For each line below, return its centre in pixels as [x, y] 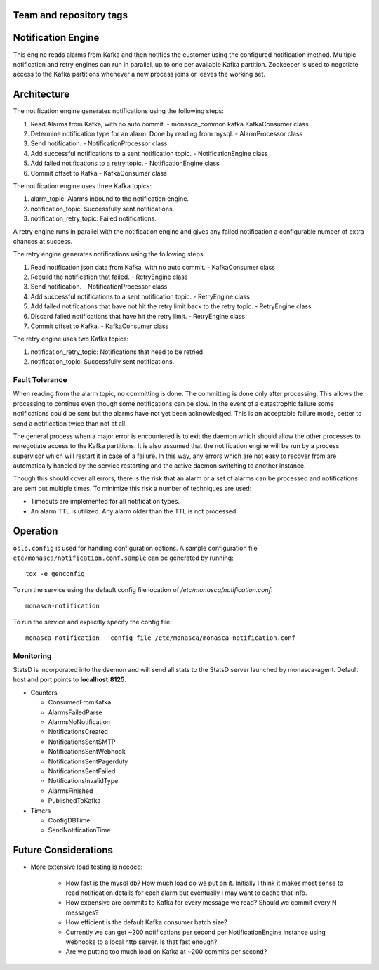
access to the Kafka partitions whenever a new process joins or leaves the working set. [139, 74]
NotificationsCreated [78, 732]
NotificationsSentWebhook [87, 752]
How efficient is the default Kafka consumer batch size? [147, 922]
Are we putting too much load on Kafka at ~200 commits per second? [166, 952]
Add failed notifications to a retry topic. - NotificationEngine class [125, 163]
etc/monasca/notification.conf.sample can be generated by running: [124, 558]
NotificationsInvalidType [83, 781]
